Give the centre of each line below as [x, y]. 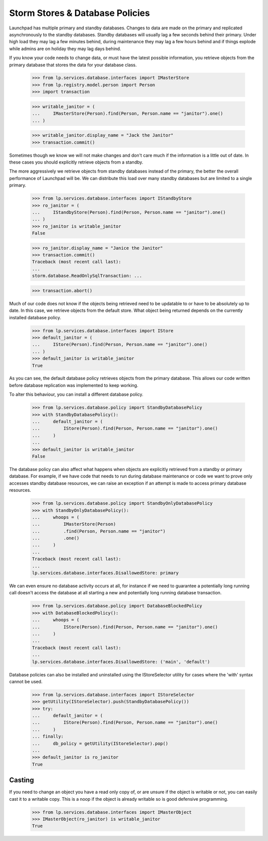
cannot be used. [26, 681]
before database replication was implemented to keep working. [74, 385]
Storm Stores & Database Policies [79, 13]
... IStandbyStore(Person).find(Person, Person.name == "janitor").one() [129, 212]
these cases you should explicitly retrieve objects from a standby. [76, 162]
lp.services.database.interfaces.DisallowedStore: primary [105, 573]
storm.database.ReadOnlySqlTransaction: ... [87, 276]
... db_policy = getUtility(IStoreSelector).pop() [100, 743]
